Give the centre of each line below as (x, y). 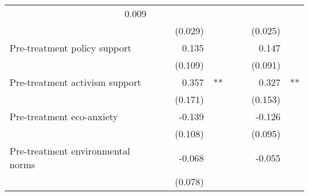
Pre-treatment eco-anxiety (64, 116)
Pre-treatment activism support (75, 82)
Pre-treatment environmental (70, 151)
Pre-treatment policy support (70, 48)
